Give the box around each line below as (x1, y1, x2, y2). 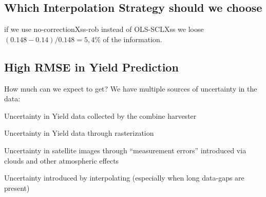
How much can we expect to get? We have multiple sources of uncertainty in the (4, 83, 257, 94)
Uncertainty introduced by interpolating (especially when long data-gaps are (4, 172, 244, 183)
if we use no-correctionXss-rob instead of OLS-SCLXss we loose (4, 24, 204, 34)
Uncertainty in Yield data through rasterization (4, 128, 154, 138)
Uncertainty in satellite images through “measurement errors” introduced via (4, 145, 246, 155)
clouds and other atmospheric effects (4, 155, 119, 166)
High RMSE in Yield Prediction (4, 59, 179, 75)
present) (4, 182, 30, 193)
